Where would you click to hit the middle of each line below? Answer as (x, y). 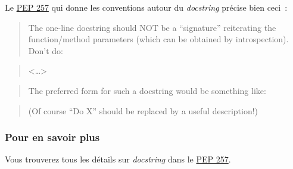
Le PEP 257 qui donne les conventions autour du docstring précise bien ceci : (146, 7)
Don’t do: (46, 50)
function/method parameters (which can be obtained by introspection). (158, 39)
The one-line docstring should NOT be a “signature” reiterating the (152, 27)
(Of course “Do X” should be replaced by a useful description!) (143, 110)
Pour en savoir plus (52, 137)
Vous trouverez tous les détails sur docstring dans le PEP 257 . (118, 159)
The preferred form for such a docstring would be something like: (147, 90)
